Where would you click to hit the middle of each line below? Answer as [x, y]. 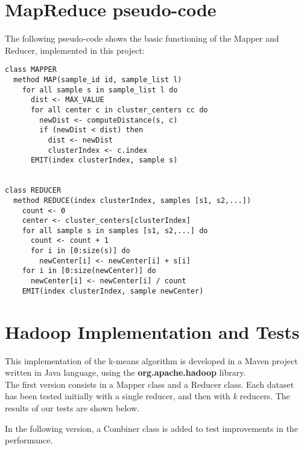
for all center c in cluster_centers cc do [119, 110]
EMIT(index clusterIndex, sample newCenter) [113, 291]
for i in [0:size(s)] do [80, 251]
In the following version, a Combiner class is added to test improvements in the [151, 428]
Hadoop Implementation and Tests [152, 331]
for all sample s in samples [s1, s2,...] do [115, 230]
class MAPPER [31, 70]
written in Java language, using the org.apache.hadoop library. [125, 372]
